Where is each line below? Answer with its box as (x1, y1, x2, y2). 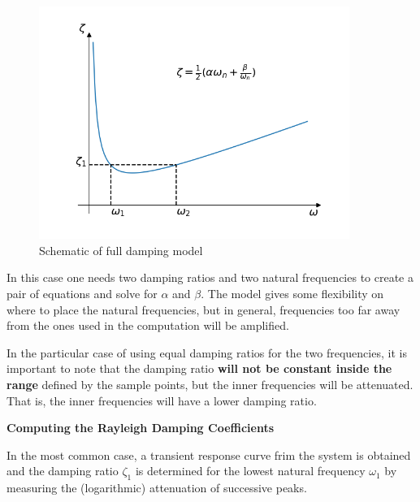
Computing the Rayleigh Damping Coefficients (6, 419, 275, 436)
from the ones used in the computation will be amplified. (6, 317, 289, 334)
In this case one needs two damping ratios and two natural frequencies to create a (6, 269, 414, 286)
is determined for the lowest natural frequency (135, 462, 366, 479)
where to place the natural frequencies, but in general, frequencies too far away (6, 301, 401, 318)
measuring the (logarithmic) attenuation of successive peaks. (6, 479, 307, 496)
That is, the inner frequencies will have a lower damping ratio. (6, 392, 317, 409)
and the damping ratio (6, 462, 119, 479)
